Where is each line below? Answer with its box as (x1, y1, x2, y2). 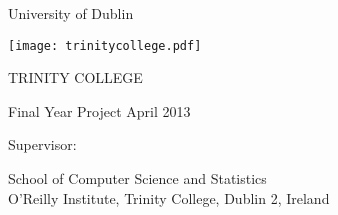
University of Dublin (8, 3, 134, 23)
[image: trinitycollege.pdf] (8, 38, 202, 53)
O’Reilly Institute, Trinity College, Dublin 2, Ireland (8, 187, 330, 208)
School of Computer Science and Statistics (8, 168, 267, 189)
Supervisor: (8, 134, 77, 155)
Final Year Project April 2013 (8, 100, 191, 121)
